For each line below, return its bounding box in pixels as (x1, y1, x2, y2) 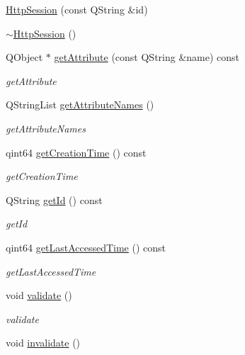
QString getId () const (6, 192, 103, 207)
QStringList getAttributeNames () (6, 97, 154, 112)
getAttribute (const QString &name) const (54, 50, 240, 64)
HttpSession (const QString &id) (6, 2, 148, 16)
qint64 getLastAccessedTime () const (6, 240, 166, 254)
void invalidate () (6, 335, 81, 350)
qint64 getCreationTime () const (6, 145, 147, 159)
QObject (6, 50, 43, 64)
